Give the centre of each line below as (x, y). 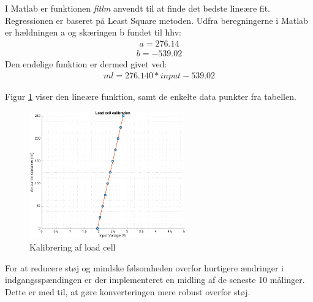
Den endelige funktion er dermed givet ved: (86, 63)
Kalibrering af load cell (73, 247)
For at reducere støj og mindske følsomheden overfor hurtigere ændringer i (145, 267)
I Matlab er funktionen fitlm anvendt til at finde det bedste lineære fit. (138, 8)
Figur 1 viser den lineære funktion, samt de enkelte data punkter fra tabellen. (151, 96)
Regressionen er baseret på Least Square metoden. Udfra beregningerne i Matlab (156, 20)
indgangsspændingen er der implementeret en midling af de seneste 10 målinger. (155, 280)
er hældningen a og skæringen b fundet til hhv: (93, 32)
